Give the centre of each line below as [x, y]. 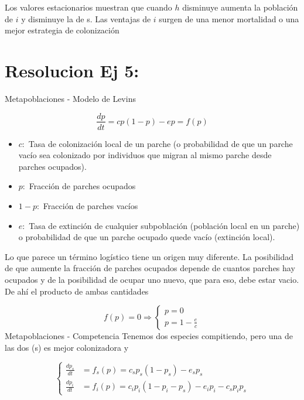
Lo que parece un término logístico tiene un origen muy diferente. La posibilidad [149, 256]
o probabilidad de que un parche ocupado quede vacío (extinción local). [147, 237]
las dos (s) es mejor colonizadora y [67, 347]
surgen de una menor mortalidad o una [229, 18]
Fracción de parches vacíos [90, 205]
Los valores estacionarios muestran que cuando [88, 7]
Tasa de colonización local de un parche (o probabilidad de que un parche [160, 143]
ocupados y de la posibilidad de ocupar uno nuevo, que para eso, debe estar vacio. [152, 279]
